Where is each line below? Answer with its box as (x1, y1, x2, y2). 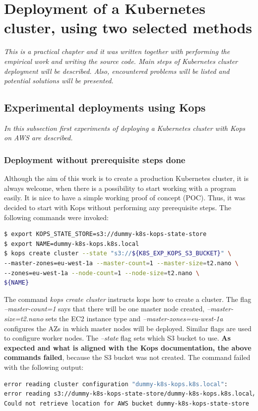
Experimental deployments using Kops (4, 100, 206, 115)
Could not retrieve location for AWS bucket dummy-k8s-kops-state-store (4, 400, 249, 407)
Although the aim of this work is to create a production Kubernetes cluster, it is (4, 173, 249, 183)
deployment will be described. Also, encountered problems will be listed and (4, 65, 230, 76)
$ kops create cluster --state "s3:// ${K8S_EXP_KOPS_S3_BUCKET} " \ (4, 250, 232, 257)
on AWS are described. (4, 132, 73, 143)
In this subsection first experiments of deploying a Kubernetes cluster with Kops (4, 122, 246, 133)
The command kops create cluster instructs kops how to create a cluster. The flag (4, 294, 252, 304)
